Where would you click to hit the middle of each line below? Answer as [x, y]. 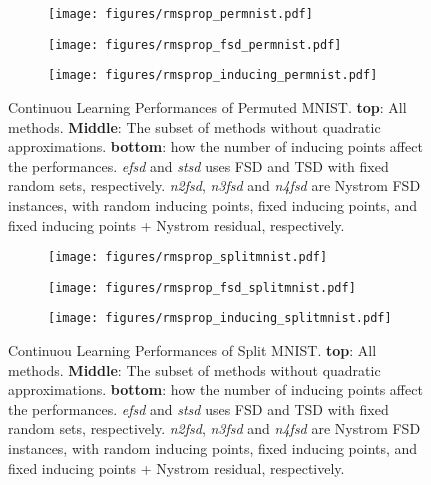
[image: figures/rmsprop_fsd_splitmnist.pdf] [202, 287]
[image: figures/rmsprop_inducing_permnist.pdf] [213, 75]
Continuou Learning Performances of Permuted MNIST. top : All [207, 106]
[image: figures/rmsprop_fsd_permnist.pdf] [195, 44]
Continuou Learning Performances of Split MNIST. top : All [192, 350]
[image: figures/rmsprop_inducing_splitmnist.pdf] [220, 318]
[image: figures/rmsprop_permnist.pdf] [180, 14]
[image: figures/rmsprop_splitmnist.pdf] [188, 257]
